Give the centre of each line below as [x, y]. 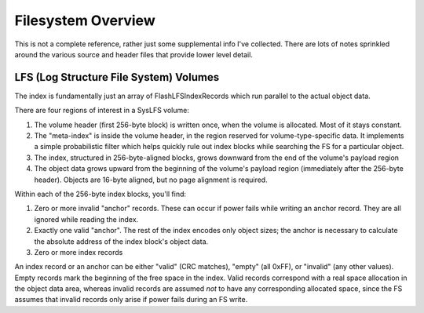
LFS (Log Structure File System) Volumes [117, 77]
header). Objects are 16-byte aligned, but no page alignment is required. [151, 180]
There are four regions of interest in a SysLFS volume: [102, 111]
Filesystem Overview [85, 20]
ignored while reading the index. [86, 219]
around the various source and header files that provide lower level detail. [133, 54]
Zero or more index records [79, 252]
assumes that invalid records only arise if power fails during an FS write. [131, 300]
